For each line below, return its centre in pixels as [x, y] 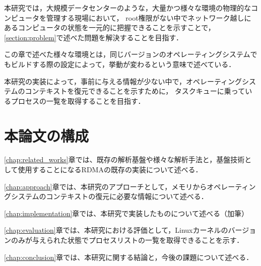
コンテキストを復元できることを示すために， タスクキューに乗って [135, 91]
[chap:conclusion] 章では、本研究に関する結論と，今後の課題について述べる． [129, 257]
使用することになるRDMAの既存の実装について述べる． [110, 170]
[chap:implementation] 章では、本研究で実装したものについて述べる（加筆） [126, 213]
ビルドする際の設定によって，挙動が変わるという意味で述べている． [123, 64]
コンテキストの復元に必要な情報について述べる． [127, 196]
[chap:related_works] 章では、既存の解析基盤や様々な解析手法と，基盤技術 [124, 159]
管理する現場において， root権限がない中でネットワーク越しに [149, 17]
